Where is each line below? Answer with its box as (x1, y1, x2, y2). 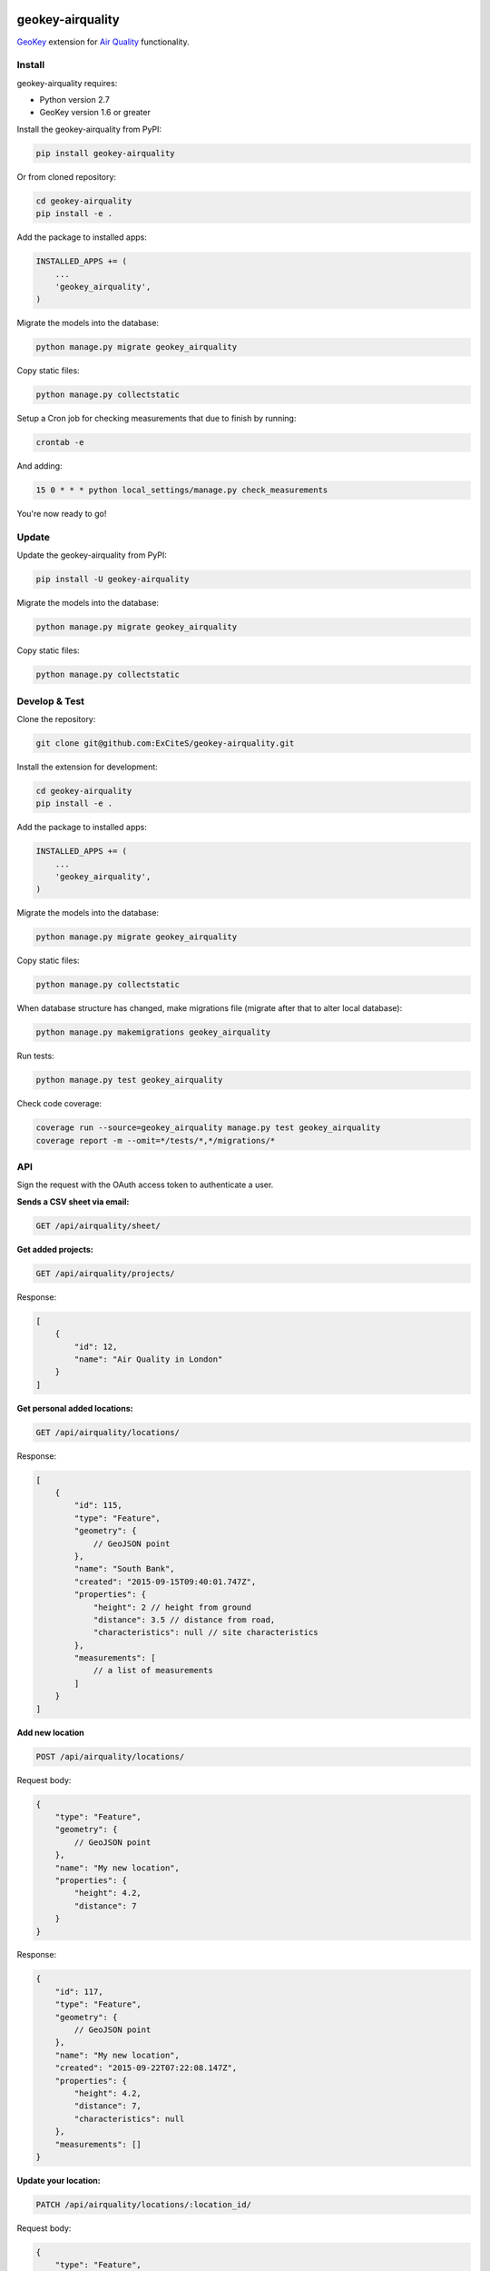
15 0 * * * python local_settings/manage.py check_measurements (35, 485, 328, 495)
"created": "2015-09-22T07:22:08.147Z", (54, 2063, 238, 2073)
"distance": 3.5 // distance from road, (93, 1614, 276, 1625)
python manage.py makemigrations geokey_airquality (35, 1027, 271, 1037)
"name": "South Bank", (73, 1563, 176, 1574)
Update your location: (16, 2175, 101, 2186)
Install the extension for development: (16, 761, 158, 772)
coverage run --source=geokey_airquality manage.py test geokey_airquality (35, 1123, 381, 1133)
